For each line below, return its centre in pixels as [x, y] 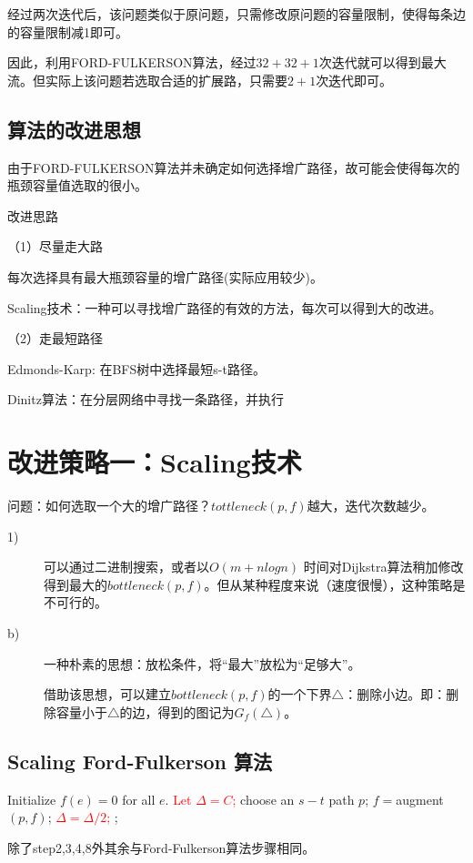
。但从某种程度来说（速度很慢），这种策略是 [335, 584]
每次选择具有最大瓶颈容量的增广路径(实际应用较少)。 [165, 276]
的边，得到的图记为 [177, 711]
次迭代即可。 [354, 80]
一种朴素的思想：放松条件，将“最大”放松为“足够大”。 [202, 663]
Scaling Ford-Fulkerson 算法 [140, 761]
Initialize [32, 799]
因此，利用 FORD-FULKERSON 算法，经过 [132, 62]
